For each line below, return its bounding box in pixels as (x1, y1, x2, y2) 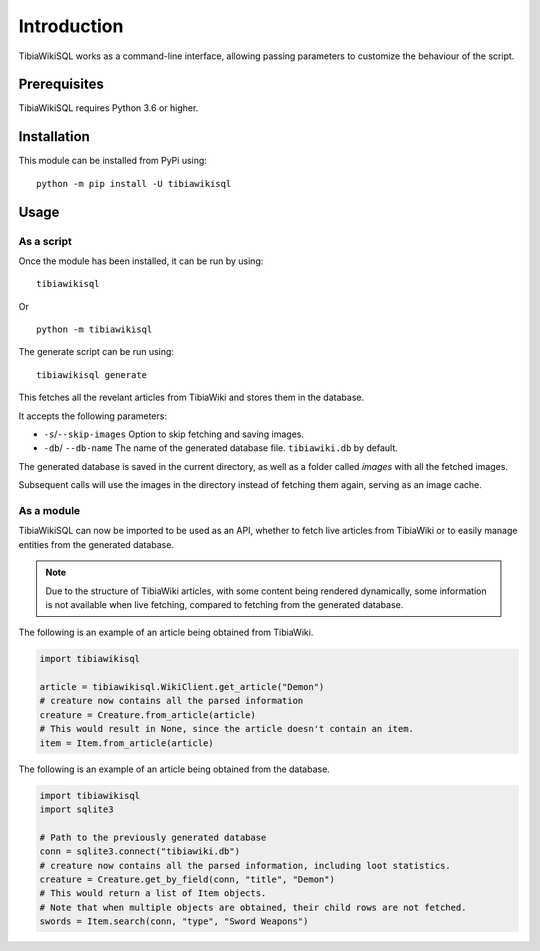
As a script (18, 234, 72, 248)
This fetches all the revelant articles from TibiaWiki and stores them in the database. (18, 391, 365, 404)
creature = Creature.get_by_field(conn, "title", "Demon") (39, 873, 335, 885)
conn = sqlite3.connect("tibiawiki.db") (39, 846, 240, 857)
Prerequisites (18, 76, 104, 93)
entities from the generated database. (18, 538, 175, 550)
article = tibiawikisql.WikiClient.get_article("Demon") (39, 681, 325, 693)
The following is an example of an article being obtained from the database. (18, 763, 330, 775)
